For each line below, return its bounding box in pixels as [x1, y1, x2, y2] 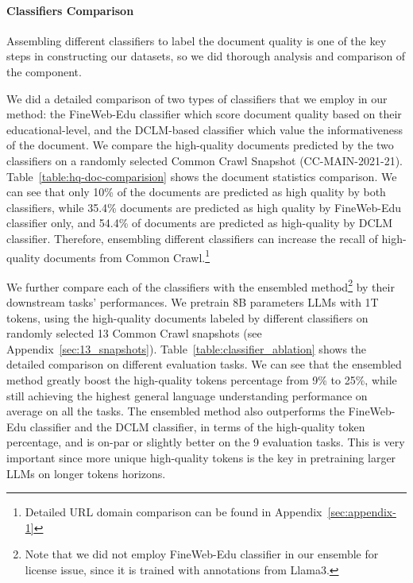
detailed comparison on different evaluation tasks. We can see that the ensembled [6, 356, 402, 373]
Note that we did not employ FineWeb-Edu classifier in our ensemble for [25, 546, 379, 562]
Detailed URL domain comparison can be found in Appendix [25, 504, 322, 520]
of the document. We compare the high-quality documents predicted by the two [6, 137, 394, 153]
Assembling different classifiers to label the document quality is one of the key [6, 32, 387, 48]
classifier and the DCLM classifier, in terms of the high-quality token [29, 418, 365, 434]
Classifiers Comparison [6, 2, 134, 18]
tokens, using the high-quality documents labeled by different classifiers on [6, 309, 369, 326]
